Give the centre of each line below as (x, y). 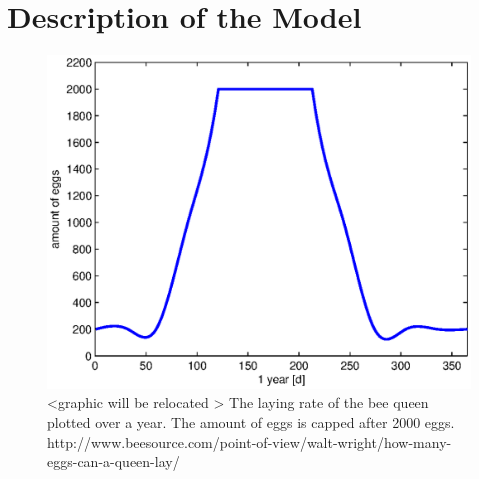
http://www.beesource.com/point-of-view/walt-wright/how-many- (249, 441)
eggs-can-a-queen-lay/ (113, 461)
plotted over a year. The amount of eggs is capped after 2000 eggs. (251, 422)
